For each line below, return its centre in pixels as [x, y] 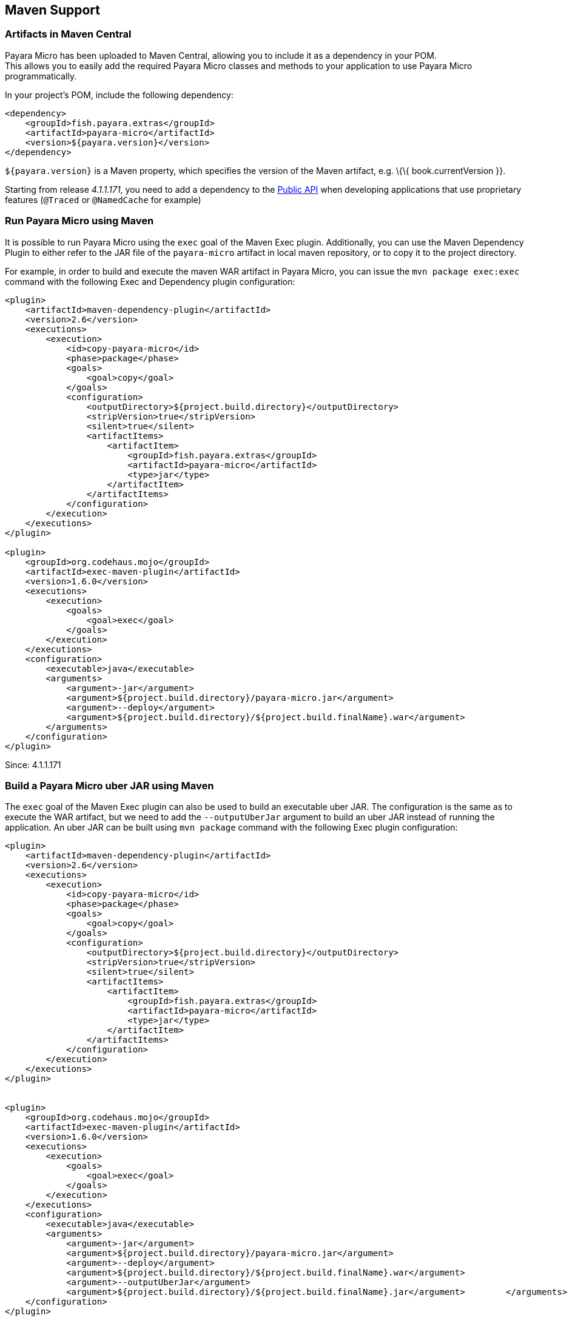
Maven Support [52, 10]
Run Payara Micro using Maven [79, 221]
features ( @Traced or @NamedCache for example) [103, 199]
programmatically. [41, 76]
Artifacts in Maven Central [68, 34]
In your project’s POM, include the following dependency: [119, 95]
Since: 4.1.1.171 [33, 764]
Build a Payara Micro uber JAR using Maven [109, 785]
